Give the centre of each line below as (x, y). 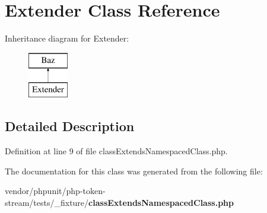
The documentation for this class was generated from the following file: (134, 171)
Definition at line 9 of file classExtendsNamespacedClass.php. (116, 151)
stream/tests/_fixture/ (47, 202)
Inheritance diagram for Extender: (67, 38)
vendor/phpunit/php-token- (55, 191)
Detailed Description (70, 126)
